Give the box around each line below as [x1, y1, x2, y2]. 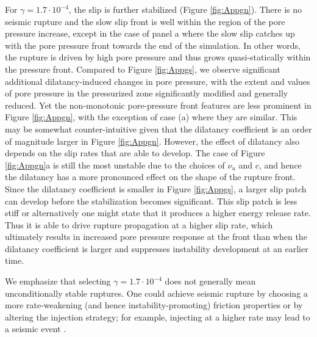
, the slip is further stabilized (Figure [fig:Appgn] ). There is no [68, 3, 302, 15]
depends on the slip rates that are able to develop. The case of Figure [5, 147, 265, 159]
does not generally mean [165, 275, 256, 288]
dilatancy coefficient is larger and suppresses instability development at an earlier [5, 242, 308, 255]
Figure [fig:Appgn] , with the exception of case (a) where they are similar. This [5, 111, 297, 123]
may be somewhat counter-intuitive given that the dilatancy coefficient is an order [5, 122, 312, 135]
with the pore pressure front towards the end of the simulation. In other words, [5, 38, 301, 51]
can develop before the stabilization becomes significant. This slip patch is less [5, 194, 297, 207]
